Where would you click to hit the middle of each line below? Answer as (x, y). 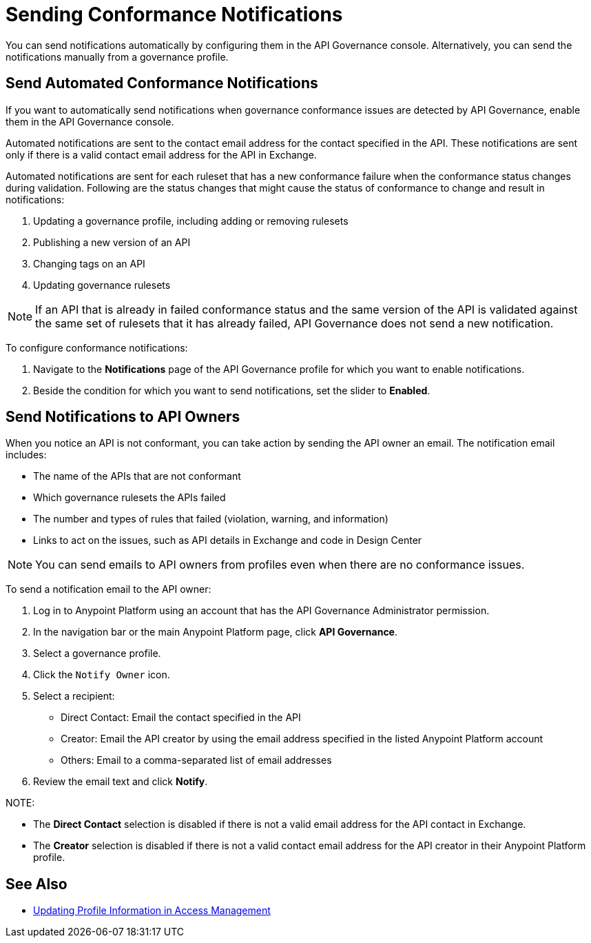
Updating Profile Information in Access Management (152, 911)
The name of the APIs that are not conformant (137, 476)
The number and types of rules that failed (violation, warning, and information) (211, 519)
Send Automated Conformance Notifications (162, 83)
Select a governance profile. (97, 653)
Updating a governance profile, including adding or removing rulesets (191, 221)
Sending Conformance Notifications (174, 14)
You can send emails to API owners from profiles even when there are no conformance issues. (280, 565)
